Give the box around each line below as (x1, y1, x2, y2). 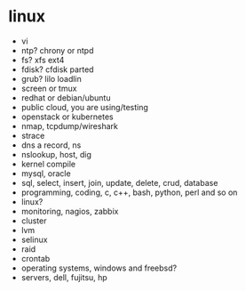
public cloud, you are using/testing (20, 101, 148, 112)
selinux (20, 234, 48, 245)
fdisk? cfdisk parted (20, 64, 94, 75)
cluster (20, 215, 47, 226)
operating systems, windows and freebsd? (20, 263, 178, 273)
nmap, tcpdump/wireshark (20, 120, 119, 131)
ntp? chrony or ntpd (20, 44, 94, 55)
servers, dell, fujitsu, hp (20, 271, 107, 282)
